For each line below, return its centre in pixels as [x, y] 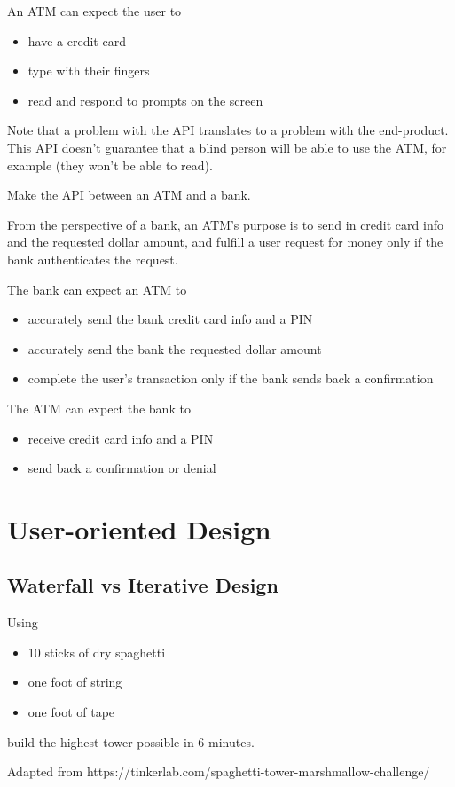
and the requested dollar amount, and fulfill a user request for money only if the [225, 242]
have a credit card [77, 40]
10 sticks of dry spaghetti [97, 652]
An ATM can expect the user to [94, 11]
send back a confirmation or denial [122, 468]
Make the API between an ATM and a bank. [129, 195]
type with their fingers [89, 71]
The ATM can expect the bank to [99, 408]
